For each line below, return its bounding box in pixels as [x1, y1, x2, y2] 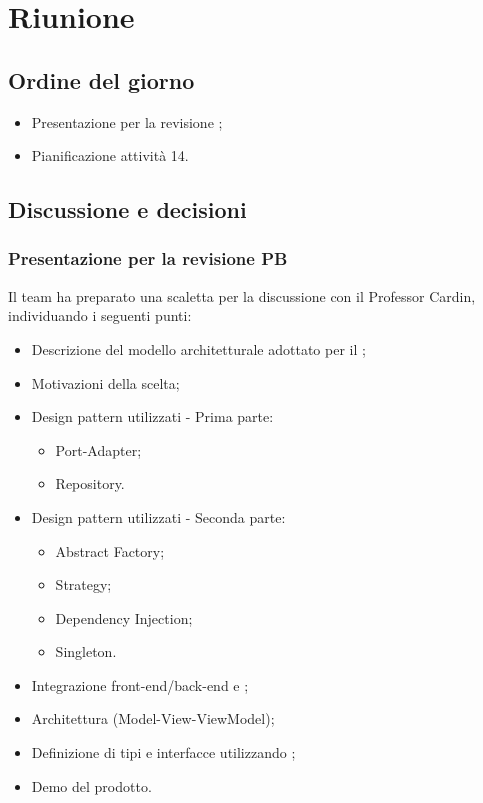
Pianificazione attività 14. [31, 145, 189, 166]
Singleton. [55, 641, 117, 662]
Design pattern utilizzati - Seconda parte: [31, 506, 286, 527]
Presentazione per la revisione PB [8, 246, 288, 271]
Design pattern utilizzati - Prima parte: [31, 406, 274, 427]
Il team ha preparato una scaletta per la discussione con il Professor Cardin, [8, 285, 476, 306]
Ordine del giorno [8, 64, 195, 95]
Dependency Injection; [55, 607, 193, 628]
